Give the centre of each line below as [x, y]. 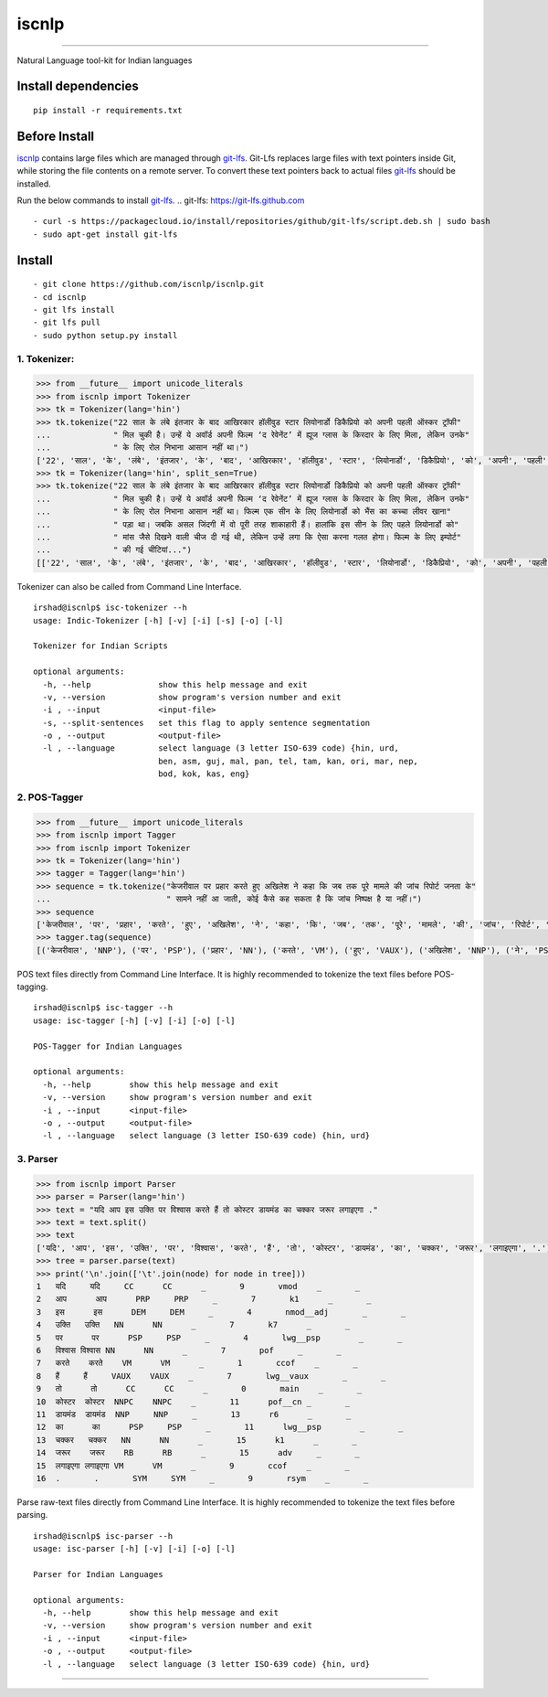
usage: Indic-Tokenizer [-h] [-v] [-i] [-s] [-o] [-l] [158, 620]
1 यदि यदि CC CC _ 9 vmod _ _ [198, 1286]
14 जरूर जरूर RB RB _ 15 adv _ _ [198, 1453]
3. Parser [37, 1159]
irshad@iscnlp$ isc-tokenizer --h [110, 608]
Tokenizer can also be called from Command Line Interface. [129, 586]
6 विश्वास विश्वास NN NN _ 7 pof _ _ [189, 1350]
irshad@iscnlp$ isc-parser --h [103, 1536]
